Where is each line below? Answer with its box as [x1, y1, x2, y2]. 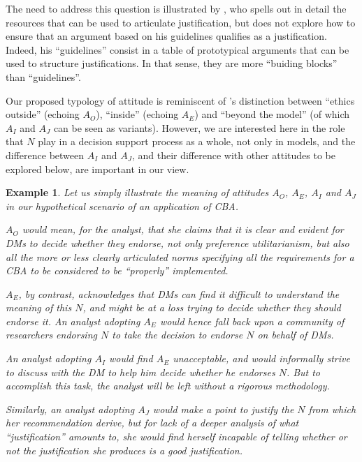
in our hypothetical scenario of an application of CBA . [6, 198, 239, 213]
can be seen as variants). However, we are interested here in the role [53, 120, 345, 135]
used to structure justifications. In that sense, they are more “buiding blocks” [6, 56, 338, 70]
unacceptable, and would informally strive [173, 351, 350, 366]
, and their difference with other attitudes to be [131, 147, 335, 162]
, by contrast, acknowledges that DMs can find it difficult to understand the [18, 286, 340, 301]
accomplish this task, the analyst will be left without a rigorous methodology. [6, 378, 330, 393]
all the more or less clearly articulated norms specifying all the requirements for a [6, 249, 354, 264]
